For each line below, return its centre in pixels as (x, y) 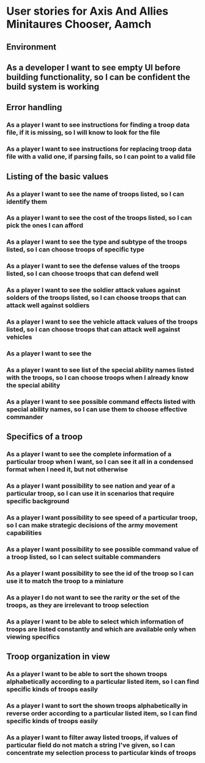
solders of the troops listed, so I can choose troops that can (96, 298)
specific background (38, 501)
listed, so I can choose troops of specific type (76, 250)
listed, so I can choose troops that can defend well (83, 274)
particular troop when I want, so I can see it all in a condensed (100, 462)
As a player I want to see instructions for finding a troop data (98, 125)
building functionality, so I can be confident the (99, 77)
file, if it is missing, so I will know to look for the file (83, 133)
